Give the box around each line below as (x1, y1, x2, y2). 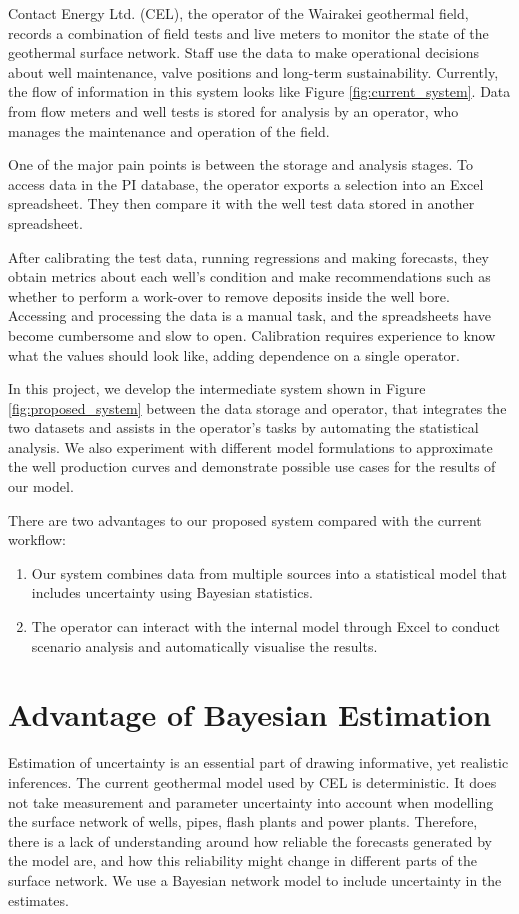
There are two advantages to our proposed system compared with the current (8, 509, 482, 530)
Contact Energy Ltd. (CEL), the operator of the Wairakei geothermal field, (8, 3, 469, 23)
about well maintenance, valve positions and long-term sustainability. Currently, (8, 61, 499, 82)
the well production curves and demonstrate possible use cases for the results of (8, 456, 496, 477)
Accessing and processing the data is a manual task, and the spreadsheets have (8, 305, 491, 326)
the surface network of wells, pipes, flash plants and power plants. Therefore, (8, 811, 478, 832)
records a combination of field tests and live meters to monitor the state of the (8, 22, 489, 43)
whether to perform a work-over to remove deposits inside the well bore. (8, 285, 450, 306)
